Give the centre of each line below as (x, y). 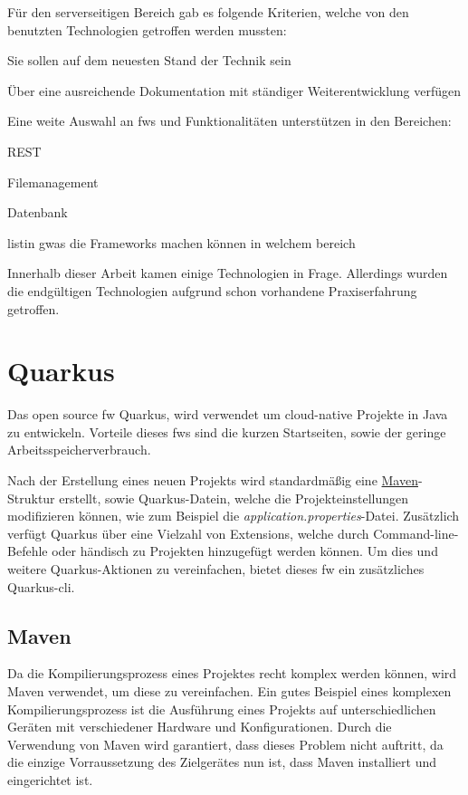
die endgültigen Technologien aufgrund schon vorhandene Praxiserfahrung (212, 290)
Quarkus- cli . (41, 586)
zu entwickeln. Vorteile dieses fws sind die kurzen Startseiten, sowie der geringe (227, 431)
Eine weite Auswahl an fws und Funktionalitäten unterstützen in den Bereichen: (229, 121)
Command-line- (416, 533)
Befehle (28, 551)
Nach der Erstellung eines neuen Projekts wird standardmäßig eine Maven (213, 480)
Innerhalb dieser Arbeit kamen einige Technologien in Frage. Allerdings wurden (228, 273)
